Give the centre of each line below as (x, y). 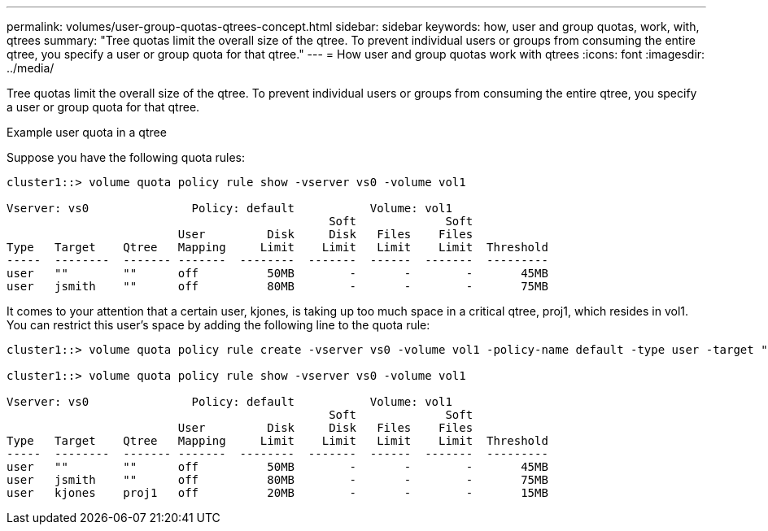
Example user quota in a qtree (87, 132)
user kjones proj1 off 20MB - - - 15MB (277, 493)
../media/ (31, 68)
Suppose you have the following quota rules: (126, 157)
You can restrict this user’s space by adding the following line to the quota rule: (218, 325)
